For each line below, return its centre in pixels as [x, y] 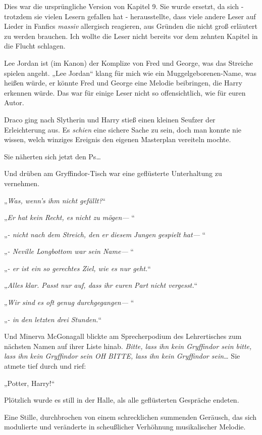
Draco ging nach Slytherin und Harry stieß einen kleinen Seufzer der [110, 119]
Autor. [14, 102]
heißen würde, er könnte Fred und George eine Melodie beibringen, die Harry [123, 83]
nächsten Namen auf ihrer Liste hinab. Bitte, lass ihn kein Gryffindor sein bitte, [128, 346]
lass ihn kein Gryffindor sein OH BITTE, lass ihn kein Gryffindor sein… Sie [122, 356]
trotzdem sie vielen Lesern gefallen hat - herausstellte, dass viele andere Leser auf [130, 16]
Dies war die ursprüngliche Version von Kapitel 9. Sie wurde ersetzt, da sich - [124, 6]
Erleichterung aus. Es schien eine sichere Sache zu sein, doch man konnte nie [123, 129]
